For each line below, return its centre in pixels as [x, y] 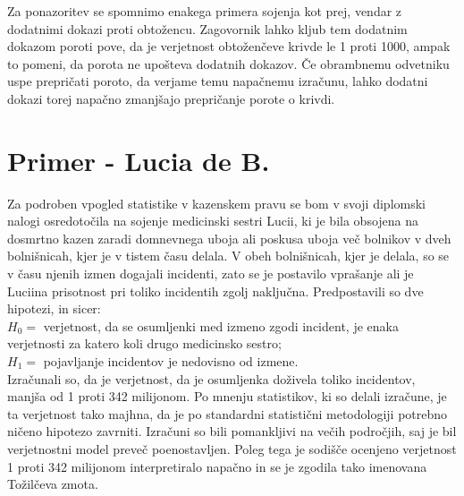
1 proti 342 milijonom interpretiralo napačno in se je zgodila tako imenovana [217, 466]
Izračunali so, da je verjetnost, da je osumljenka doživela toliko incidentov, [211, 378]
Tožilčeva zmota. [53, 484]
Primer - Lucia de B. [139, 160]
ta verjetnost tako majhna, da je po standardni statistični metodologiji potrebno [228, 413]
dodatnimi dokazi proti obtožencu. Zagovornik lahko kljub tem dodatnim [207, 28]
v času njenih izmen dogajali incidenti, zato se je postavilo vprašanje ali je [211, 274]
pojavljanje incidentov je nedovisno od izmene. [171, 361]
